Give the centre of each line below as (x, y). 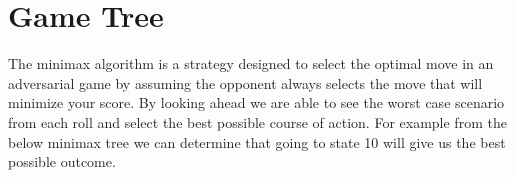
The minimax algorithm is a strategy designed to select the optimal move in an (251, 63)
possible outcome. (62, 161)
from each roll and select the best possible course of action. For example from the (257, 121)
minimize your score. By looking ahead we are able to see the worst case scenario (256, 102)
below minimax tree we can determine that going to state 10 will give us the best (257, 141)
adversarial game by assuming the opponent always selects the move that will (245, 82)
